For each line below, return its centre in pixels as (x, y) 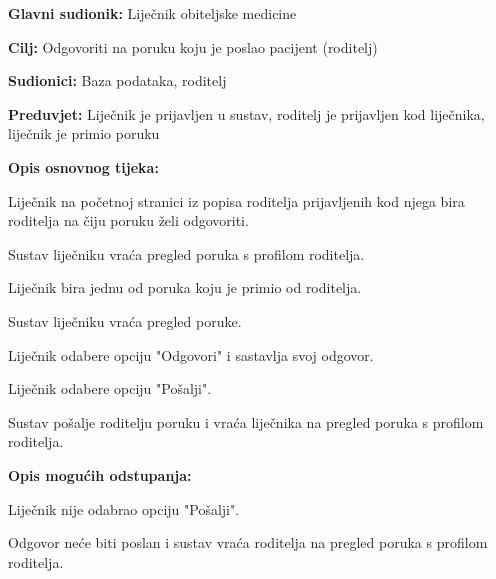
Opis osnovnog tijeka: (83, 166)
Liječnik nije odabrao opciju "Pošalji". (124, 508)
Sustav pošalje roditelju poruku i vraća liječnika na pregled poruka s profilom (246, 421)
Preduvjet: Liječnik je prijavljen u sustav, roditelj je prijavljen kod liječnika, (246, 113)
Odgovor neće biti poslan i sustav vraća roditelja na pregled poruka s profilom (248, 542)
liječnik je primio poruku (84, 133)
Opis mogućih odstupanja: (100, 474)
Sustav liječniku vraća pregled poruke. (125, 320)
